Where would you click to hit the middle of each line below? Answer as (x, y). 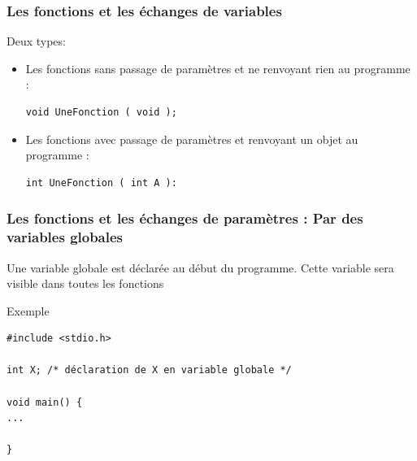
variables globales (65, 237)
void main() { (45, 402)
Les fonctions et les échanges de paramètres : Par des (185, 218)
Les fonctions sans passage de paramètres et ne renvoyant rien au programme (218, 68)
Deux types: (36, 41)
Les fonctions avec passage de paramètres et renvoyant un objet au (192, 139)
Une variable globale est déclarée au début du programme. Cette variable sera (200, 267)
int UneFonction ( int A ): (101, 183)
